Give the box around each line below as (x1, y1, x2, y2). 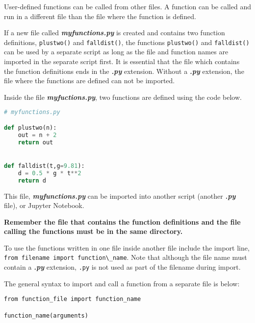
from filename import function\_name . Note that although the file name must (4, 252, 247, 262)
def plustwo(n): (4, 124, 57, 131)
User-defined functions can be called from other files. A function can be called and (4, 1, 251, 11)
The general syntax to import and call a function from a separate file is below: (4, 278, 240, 288)
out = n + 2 (18, 131, 57, 138)
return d (18, 177, 46, 184)
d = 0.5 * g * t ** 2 (18, 169, 81, 177)
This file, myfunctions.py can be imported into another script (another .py (4, 190, 236, 201)
